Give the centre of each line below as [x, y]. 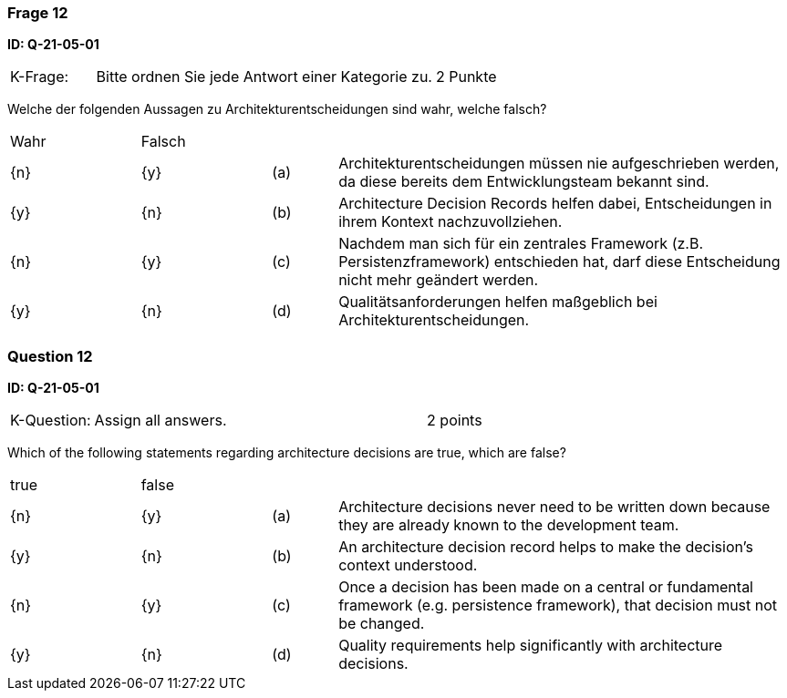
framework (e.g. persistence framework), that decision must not [558, 606]
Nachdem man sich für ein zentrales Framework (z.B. [521, 244]
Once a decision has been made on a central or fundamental [546, 587]
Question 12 [50, 356]
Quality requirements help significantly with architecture [531, 646]
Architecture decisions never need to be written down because [554, 507]
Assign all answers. [161, 421]
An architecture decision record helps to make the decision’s [546, 547]
